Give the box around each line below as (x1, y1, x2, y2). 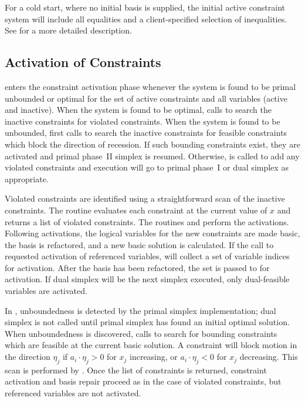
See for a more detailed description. (5, 24, 132, 36)
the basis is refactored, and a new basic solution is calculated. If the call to (5, 238, 274, 250)
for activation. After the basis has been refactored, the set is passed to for (5, 261, 270, 273)
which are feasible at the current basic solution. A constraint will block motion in (5, 339, 297, 351)
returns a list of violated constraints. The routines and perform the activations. (5, 215, 289, 228)
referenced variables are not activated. (5, 387, 141, 399)
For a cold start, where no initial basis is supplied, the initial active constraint (5, 1, 286, 13)
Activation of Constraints (5, 53, 161, 71)
